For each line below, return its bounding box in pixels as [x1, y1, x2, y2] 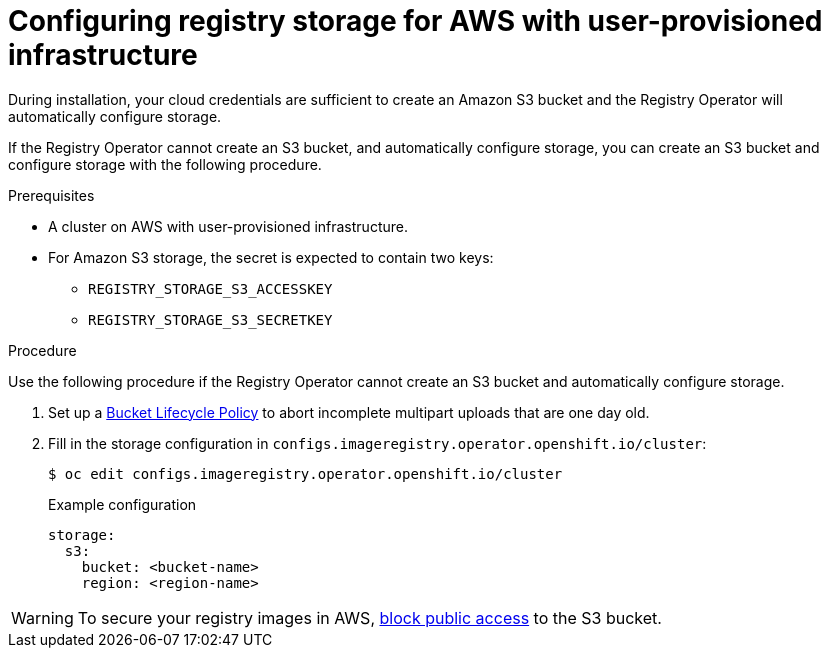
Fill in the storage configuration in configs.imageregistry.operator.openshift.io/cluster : [48, 434, 707, 452]
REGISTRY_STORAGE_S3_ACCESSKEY [88, 280, 333, 297]
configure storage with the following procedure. [8, 155, 322, 173]
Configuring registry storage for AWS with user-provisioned [8, 4, 823, 38]
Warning [11, 607, 74, 628]
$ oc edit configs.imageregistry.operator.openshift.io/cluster [48, 465, 563, 482]
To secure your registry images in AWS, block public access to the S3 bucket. [77, 607, 662, 628]
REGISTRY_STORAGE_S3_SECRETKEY [88, 311, 333, 328]
